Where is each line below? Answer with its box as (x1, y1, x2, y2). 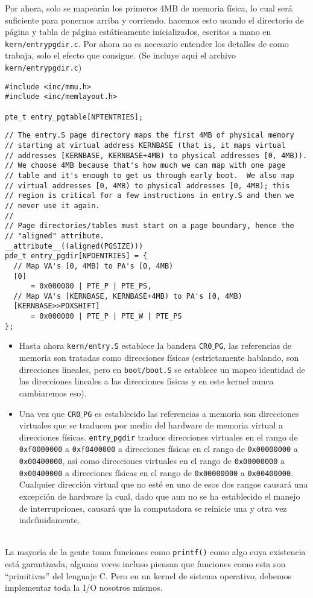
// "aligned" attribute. (5, 231, 104, 240)
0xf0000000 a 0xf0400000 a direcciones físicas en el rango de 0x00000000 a (19, 442, 298, 455)
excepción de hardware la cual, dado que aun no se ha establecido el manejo (19, 490, 300, 502)
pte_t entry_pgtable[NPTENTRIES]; (5, 112, 144, 121)
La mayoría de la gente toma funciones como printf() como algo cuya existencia (5, 546, 306, 558)
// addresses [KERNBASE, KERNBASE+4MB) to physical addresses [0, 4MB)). (5, 151, 308, 160)
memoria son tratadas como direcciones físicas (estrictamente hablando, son (19, 351, 299, 364)
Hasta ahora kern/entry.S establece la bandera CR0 (19, 339, 212, 352)
